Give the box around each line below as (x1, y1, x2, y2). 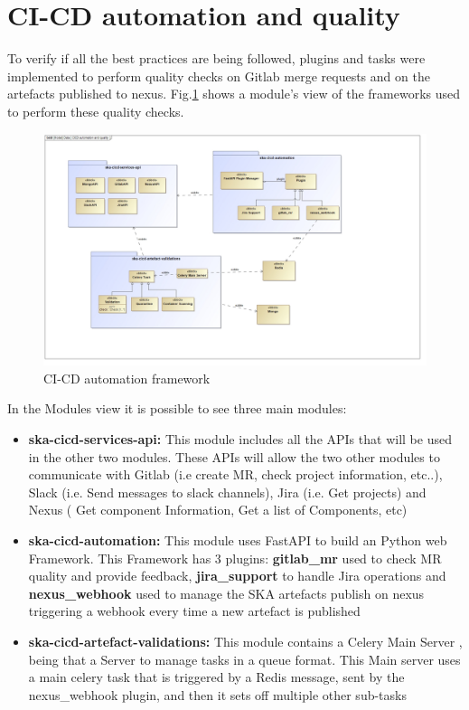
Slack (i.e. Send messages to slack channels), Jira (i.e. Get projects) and (28, 482, 427, 501)
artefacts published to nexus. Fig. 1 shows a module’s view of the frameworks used (7, 84, 461, 103)
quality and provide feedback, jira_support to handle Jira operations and (28, 566, 446, 585)
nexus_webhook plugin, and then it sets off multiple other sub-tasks (28, 685, 407, 704)
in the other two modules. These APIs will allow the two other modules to (28, 447, 440, 466)
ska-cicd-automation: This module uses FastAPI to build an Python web (28, 530, 447, 549)
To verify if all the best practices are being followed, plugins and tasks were (7, 49, 426, 68)
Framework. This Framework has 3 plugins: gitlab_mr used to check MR (28, 548, 442, 567)
